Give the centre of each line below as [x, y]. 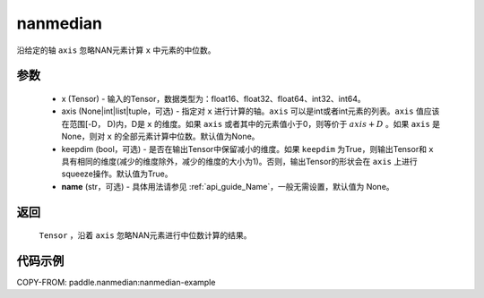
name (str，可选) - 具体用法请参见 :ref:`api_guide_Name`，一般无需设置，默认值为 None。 [228, 186]
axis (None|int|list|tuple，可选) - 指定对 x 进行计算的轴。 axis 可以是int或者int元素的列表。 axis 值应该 [251, 111]
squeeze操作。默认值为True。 [117, 174]
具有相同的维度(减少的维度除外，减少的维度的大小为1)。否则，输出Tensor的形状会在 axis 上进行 [239, 161]
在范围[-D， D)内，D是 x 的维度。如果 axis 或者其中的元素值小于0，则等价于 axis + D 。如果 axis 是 [251, 123]
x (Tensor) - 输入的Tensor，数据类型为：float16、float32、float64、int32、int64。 [214, 98]
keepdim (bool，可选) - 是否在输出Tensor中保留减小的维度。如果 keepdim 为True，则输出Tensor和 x [247, 149]
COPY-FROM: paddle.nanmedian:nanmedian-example [116, 282]
